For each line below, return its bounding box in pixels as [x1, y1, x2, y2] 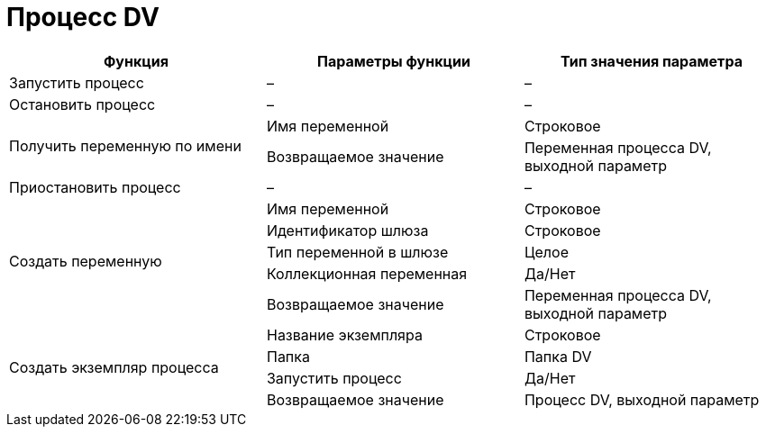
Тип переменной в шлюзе [266, 242, 449, 261]
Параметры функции [317, 51, 470, 70]
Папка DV [524, 347, 592, 366]
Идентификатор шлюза [266, 221, 429, 240]
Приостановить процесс [9, 177, 181, 196]
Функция [104, 51, 169, 70]
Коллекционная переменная [266, 264, 468, 283]
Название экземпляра [266, 325, 423, 344]
